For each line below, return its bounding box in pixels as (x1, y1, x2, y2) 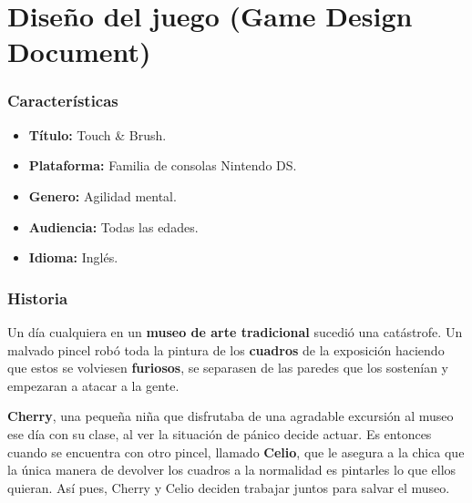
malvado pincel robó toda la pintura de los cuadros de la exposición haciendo (7, 340, 445, 359)
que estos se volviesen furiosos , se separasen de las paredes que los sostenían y (7, 358, 449, 377)
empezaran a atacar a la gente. (7, 375, 180, 395)
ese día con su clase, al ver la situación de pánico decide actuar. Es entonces (7, 424, 432, 443)
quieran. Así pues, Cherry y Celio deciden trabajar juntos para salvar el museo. (7, 477, 450, 497)
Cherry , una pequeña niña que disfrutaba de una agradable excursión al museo (7, 406, 454, 426)
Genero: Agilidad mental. (28, 186, 177, 205)
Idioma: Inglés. (28, 248, 118, 267)
